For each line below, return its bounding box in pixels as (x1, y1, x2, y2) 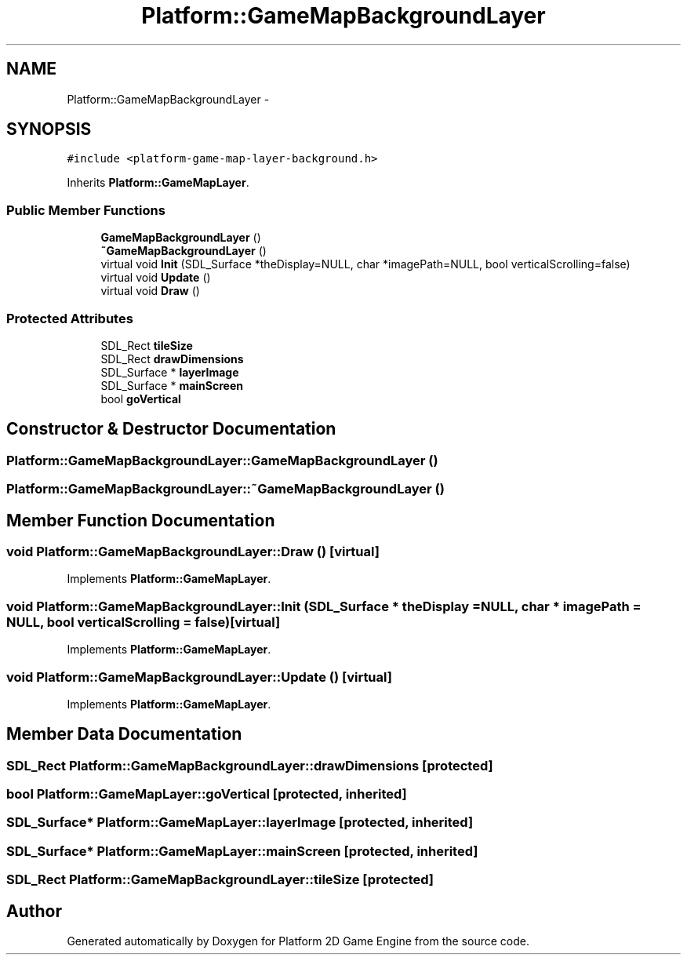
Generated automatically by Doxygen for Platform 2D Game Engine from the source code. (67, 934, 529, 948)
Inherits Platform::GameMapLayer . (67, 176, 249, 190)
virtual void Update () (100, 271, 211, 285)
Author (6, 901, 62, 921)
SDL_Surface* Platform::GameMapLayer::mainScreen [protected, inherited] (6, 843, 478, 859)
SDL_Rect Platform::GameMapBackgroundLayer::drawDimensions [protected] (6, 757, 493, 774)
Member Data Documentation (6, 724, 242, 744)
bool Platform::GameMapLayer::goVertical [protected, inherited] (6, 786, 407, 803)
